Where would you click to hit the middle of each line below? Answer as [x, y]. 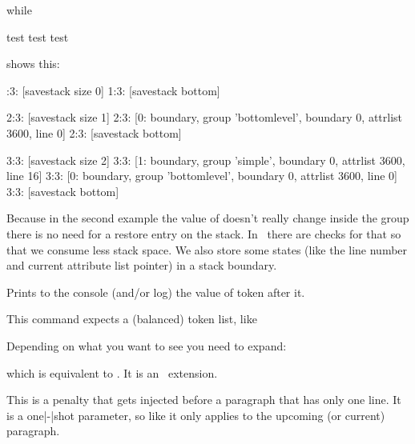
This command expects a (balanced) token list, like [132, 319]
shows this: [33, 64]
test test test [38, 36]
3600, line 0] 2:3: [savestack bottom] [94, 132]
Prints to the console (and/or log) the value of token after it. [156, 292]
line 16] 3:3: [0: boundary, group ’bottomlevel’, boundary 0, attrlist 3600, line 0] [202, 176]
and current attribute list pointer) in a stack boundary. [142, 265]
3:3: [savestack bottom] [63, 191]
